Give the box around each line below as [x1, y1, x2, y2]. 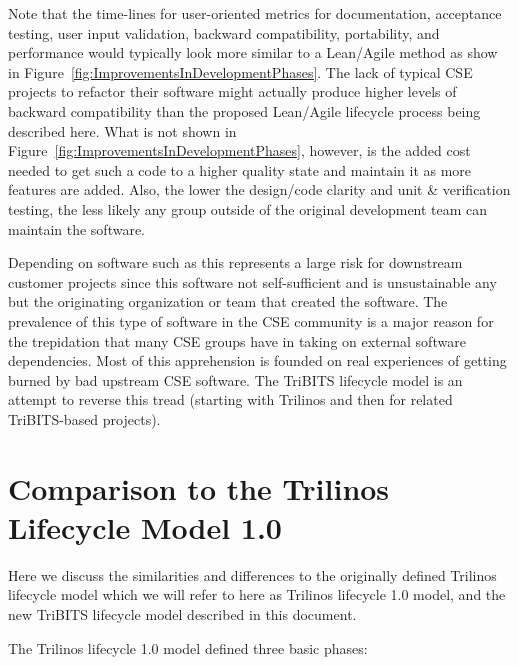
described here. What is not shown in [8, 120, 237, 141]
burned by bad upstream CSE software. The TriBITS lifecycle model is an [8, 369, 463, 390]
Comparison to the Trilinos [8, 467, 390, 508]
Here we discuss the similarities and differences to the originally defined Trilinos [8, 564, 497, 585]
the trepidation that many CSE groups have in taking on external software [8, 330, 466, 351]
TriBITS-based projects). [8, 408, 161, 429]
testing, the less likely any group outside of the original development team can [8, 198, 488, 219]
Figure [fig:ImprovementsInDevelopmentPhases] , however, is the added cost [8, 140, 471, 161]
